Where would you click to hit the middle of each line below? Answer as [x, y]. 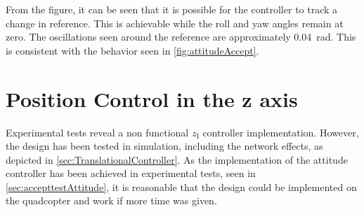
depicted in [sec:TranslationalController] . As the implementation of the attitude [177, 159]
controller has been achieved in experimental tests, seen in [131, 173]
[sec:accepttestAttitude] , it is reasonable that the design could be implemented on [181, 186]
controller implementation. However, [281, 132]
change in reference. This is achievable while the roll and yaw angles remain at [175, 23]
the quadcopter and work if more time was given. [111, 200]
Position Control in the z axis [152, 98]
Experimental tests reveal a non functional [97, 132]
